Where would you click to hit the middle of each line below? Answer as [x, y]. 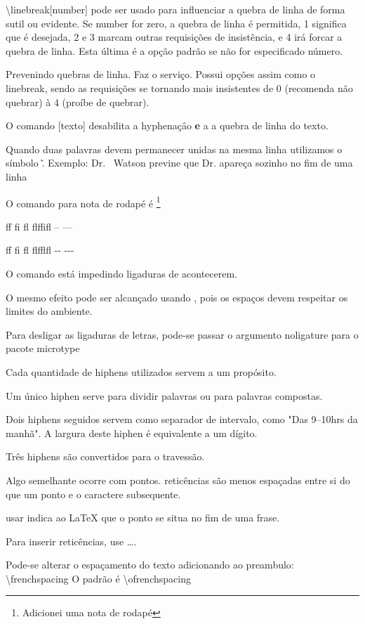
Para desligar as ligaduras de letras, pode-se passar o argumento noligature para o [182, 334]
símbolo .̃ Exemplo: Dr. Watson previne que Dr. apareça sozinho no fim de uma [179, 163]
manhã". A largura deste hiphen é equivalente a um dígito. [132, 433]
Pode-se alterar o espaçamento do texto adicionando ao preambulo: [150, 565]
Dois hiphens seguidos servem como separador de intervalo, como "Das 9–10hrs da [182, 419]
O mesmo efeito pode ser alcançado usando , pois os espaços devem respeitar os [177, 297]
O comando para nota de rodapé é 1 [83, 202]
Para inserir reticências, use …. [71, 541]
